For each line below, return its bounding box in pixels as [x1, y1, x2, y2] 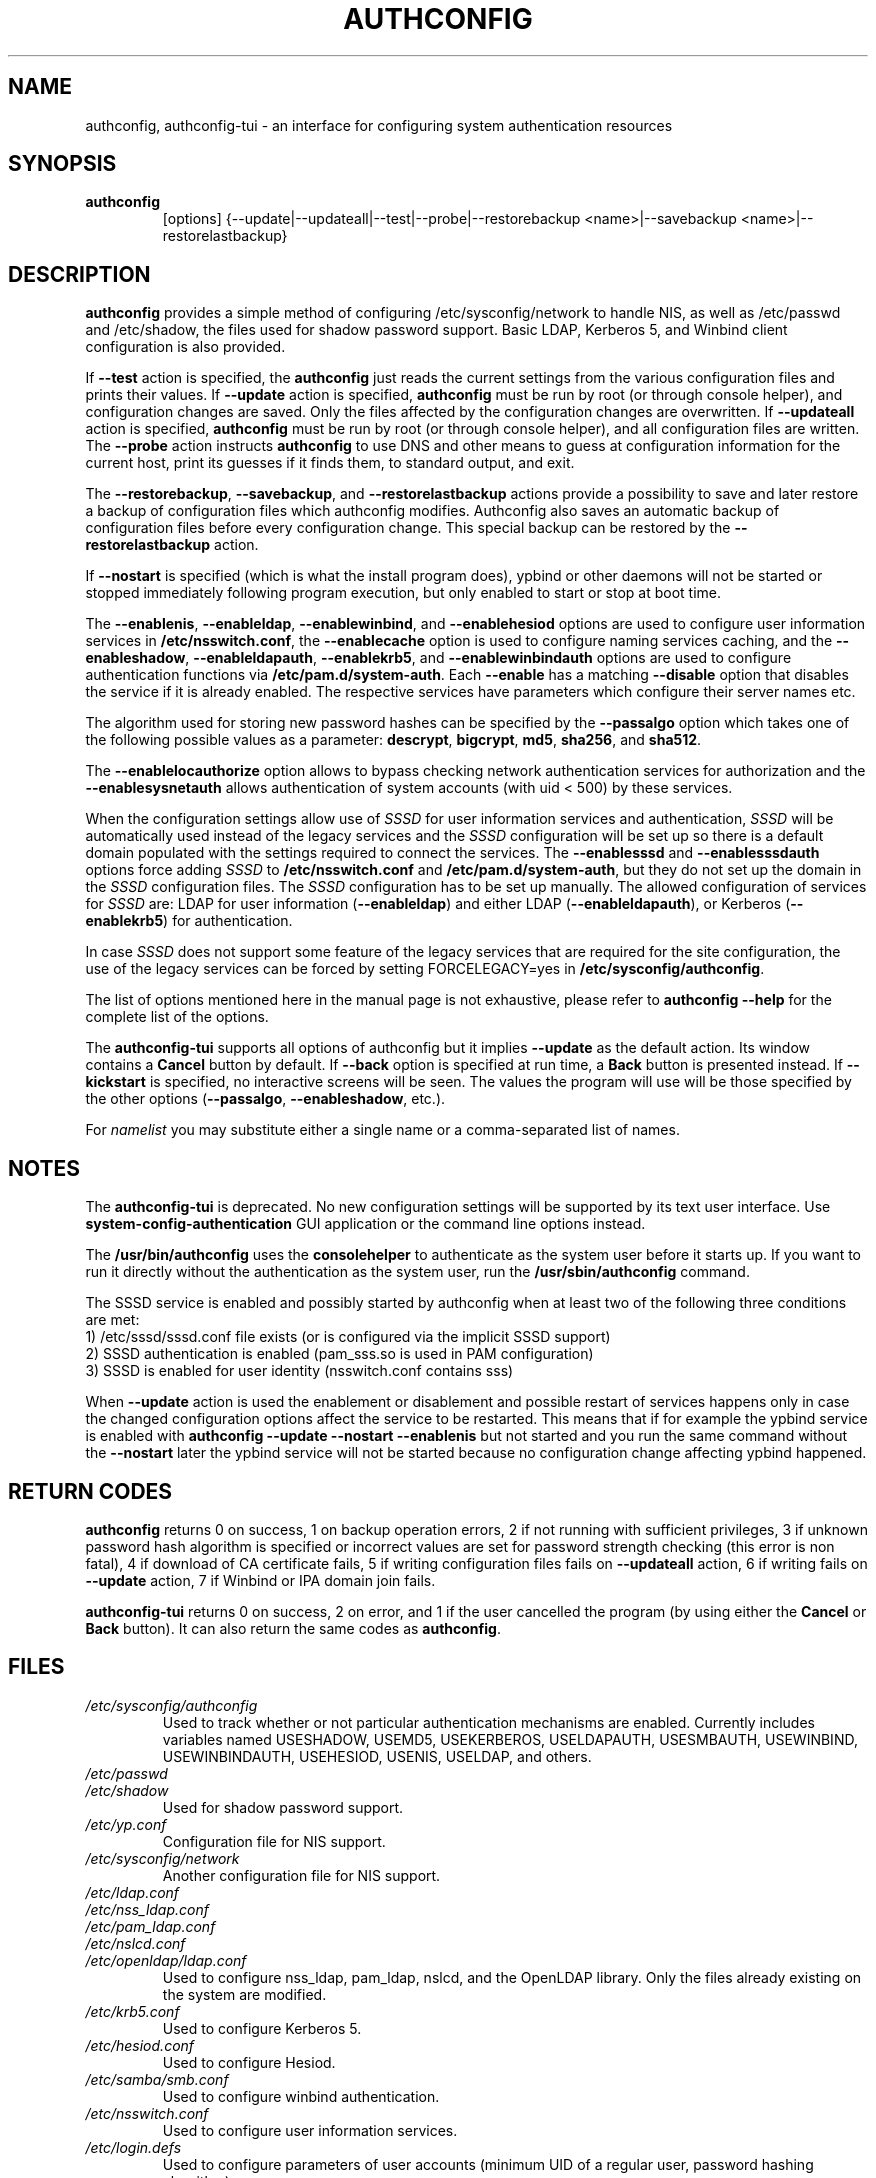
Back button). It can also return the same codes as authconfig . [85, 1619, 501, 1637]
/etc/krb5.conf [85, 2002, 180, 2020]
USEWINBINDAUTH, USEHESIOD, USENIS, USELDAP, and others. [162, 1747, 592, 1765]
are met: [85, 1311, 140, 1329]
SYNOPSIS [8, 151, 117, 177]
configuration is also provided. [85, 338, 286, 356]
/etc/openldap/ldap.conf [85, 1951, 247, 1969]
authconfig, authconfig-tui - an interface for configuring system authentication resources [85, 116, 673, 134]
